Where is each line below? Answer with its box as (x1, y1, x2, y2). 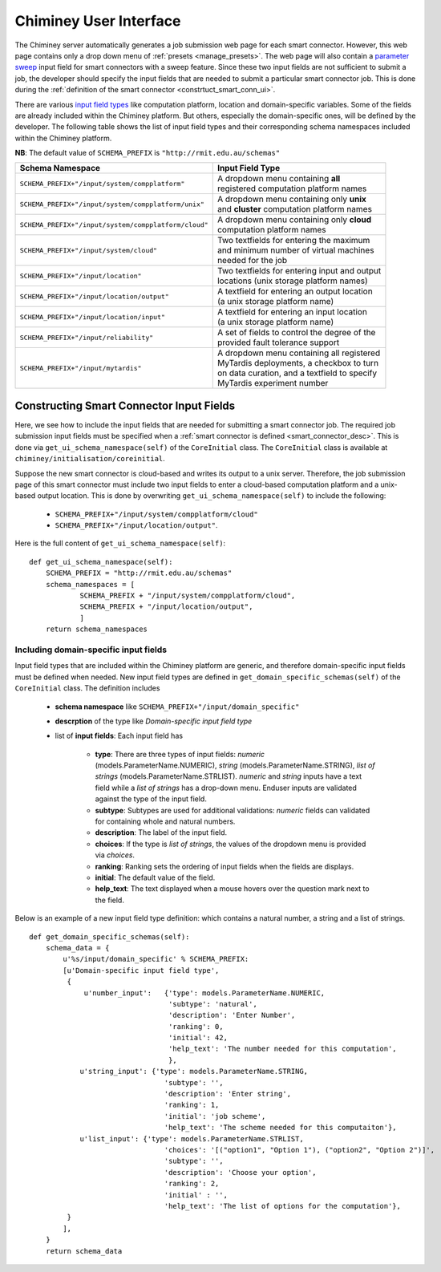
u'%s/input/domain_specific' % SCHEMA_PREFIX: (63, 954, 249, 964)
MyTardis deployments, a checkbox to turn (216, 358, 379, 369)
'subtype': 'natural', (168, 999, 258, 1008)
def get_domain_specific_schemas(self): (29, 932, 190, 942)
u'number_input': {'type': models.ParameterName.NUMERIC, (83, 988, 326, 998)
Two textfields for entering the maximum (216, 235, 370, 246)
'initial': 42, (168, 1033, 229, 1043)
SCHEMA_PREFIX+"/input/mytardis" (19, 363, 142, 372)
